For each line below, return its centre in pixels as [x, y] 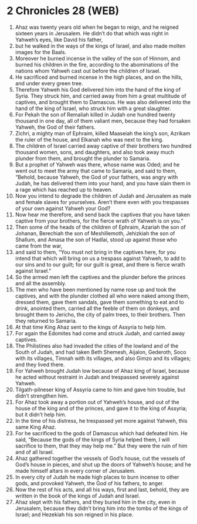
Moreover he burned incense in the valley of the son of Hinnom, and [98, 58]
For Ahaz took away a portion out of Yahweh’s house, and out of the [97, 402]
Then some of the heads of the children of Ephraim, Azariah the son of [101, 227]
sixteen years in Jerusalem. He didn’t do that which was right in [92, 33]
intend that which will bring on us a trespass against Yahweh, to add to [101, 258]
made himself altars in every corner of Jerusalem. [75, 470]
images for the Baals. [41, 52]
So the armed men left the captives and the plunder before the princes [100, 277]
